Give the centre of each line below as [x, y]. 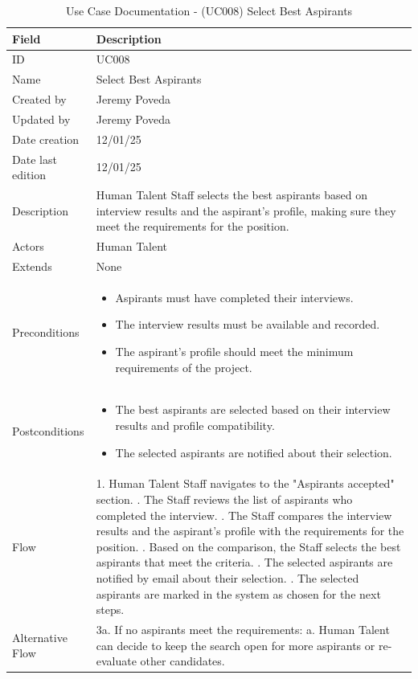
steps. [110, 609]
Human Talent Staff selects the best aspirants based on [232, 195]
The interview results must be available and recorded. [248, 324]
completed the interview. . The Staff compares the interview [244, 515]
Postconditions [48, 431]
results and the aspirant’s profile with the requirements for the [250, 531]
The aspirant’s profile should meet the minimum [234, 351]
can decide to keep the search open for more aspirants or [236, 645]
